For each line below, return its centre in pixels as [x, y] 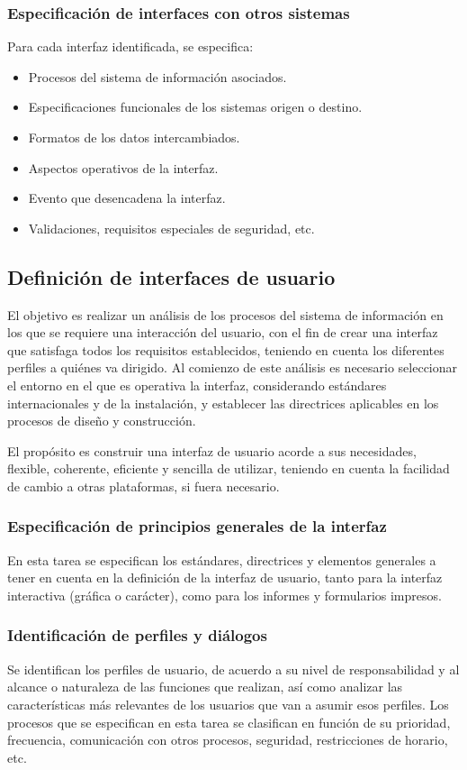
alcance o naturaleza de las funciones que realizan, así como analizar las [205, 687]
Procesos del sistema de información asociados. [157, 76]
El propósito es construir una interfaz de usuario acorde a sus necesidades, [212, 450]
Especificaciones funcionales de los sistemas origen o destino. [195, 107]
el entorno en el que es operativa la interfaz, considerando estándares [197, 385]
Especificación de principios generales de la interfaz [197, 526]
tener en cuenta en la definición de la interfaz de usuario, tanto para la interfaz [225, 577]
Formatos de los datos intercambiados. [134, 137]
